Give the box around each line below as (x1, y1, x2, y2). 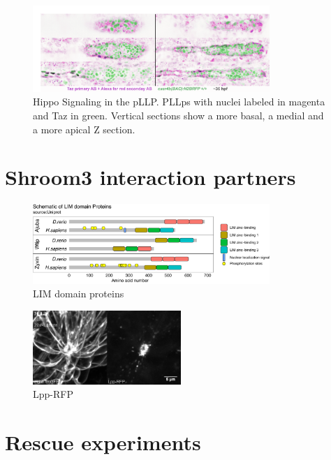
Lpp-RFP (33, 387, 73, 401)
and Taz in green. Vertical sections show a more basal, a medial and (33, 108, 324, 123)
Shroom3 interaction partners (5, 163, 296, 191)
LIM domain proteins (33, 286, 124, 301)
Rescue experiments (5, 428, 201, 457)
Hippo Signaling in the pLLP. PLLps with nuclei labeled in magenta (33, 94, 325, 109)
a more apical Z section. (33, 121, 135, 136)
